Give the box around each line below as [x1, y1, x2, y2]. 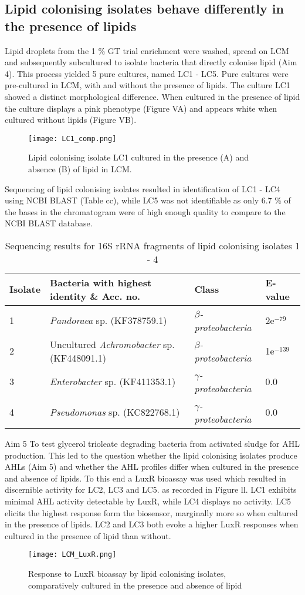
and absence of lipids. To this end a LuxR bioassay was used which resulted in [5, 472, 286, 484]
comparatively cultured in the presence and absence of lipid [28, 579, 242, 591]
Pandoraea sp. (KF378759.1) [50, 313, 167, 327]
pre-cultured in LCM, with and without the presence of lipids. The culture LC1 [5, 79, 290, 91]
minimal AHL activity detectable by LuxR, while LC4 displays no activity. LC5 [5, 494, 292, 507]
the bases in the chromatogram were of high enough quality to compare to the [5, 205, 286, 218]
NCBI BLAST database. [5, 217, 93, 229]
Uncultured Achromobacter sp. [50, 337, 175, 351]
